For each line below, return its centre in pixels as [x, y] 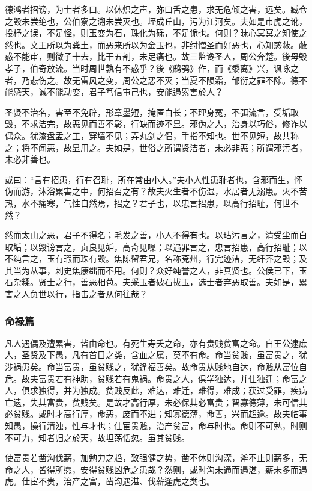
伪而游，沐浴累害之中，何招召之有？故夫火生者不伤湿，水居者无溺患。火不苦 [156, 191]
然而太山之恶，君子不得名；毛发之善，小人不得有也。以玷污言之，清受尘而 [152, 235]
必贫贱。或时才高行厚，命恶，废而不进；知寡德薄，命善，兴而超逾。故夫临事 [156, 414]
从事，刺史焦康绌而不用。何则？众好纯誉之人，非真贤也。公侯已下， [164, 270]
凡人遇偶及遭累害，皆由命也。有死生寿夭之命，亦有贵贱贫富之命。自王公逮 [152, 343]
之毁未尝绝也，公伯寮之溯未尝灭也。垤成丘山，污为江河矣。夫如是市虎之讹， [156, 21]
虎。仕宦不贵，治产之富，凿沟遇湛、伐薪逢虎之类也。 [110, 481]
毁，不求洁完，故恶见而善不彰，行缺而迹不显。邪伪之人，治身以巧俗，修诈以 [156, 124]
